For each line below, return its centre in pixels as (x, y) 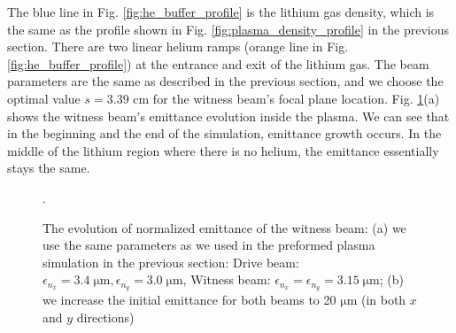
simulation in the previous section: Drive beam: (171, 262)
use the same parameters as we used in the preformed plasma (209, 245)
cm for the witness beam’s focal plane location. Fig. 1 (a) (286, 98)
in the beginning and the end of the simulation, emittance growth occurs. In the (224, 133)
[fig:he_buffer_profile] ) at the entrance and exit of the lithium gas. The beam (218, 63)
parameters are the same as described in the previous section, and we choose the (225, 81)
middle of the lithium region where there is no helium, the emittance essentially (223, 150)
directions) (105, 317)
